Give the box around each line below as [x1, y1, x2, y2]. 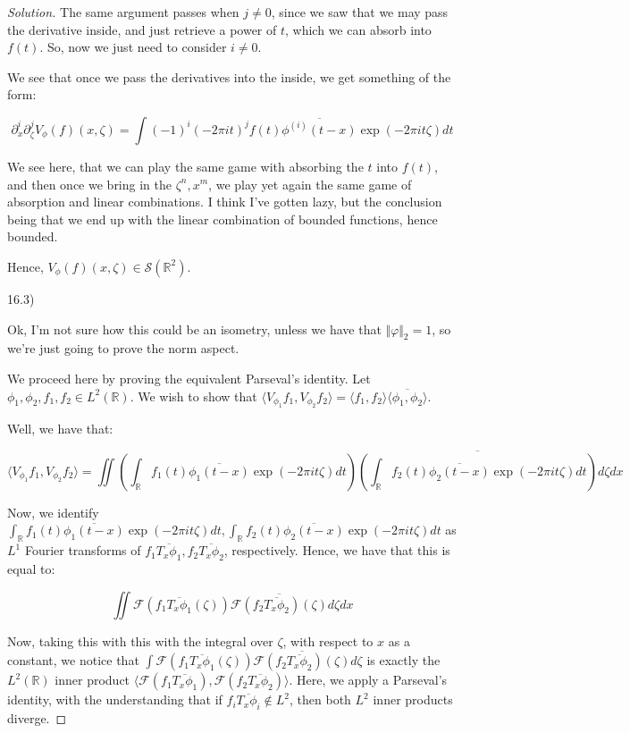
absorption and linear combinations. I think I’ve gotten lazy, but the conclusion [7, 192, 442, 211]
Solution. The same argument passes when [7, 3, 239, 21]
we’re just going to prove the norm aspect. [7, 339, 239, 358]
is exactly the [366, 651, 441, 670]
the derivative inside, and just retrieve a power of [7, 20, 277, 38]
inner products [373, 690, 453, 709]
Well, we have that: [7, 418, 113, 437]
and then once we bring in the [7, 174, 172, 193]
